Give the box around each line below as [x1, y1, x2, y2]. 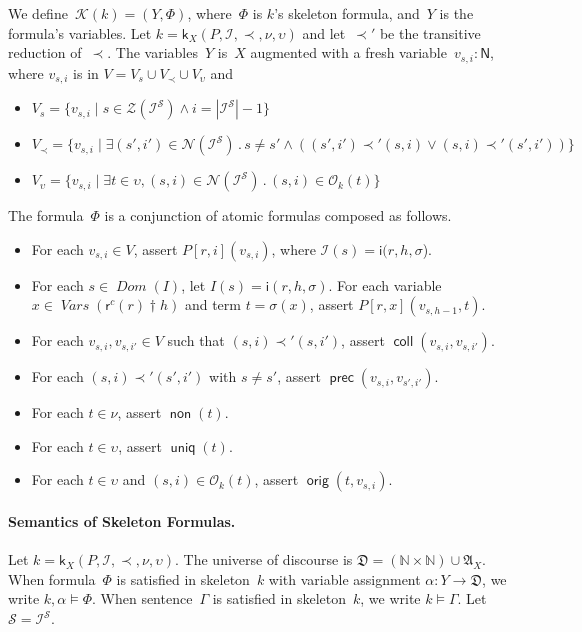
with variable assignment [268, 568, 421, 589]
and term [184, 294, 241, 315]
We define [8, 3, 68, 23]
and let [302, 22, 346, 43]
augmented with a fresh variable [250, 42, 447, 63]
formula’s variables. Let [8, 22, 152, 43]
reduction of [8, 42, 82, 63]
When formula [8, 568, 96, 589]
